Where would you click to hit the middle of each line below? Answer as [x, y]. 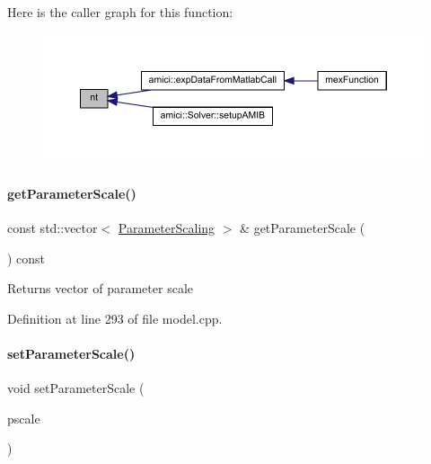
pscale [24, 418]
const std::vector [53, 227]
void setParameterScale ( [76, 388]
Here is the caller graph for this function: [120, 12]
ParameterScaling [167, 227]
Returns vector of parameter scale [100, 288]
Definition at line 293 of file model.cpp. [115, 318]
